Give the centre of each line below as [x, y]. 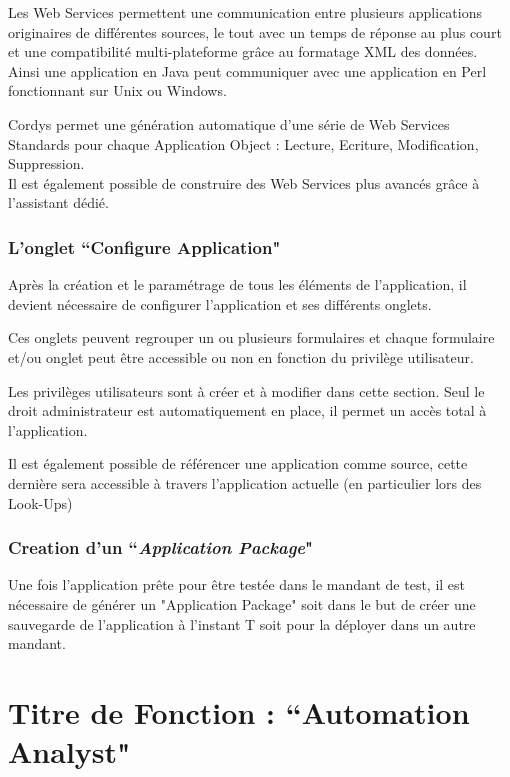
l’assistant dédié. [58, 202]
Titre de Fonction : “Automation [239, 711]
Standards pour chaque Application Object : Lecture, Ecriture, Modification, [243, 143]
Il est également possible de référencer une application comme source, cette [238, 463]
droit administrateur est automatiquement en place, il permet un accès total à [247, 410]
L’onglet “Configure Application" [144, 246]
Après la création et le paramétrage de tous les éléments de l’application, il [237, 284]
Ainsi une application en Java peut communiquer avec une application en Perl [247, 70]
